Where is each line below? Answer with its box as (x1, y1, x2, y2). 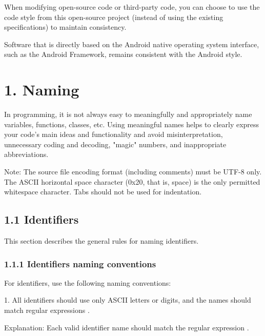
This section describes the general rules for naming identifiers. (4, 235, 199, 246)
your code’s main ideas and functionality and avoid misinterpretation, (4, 129, 223, 140)
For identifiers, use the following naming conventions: (4, 277, 171, 288)
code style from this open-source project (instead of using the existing (4, 11, 223, 22)
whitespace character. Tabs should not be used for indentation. (4, 186, 202, 197)
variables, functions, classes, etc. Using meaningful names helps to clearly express (4, 118, 259, 129)
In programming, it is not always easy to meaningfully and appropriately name (4, 109, 252, 120)
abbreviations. (4, 149, 49, 160)
